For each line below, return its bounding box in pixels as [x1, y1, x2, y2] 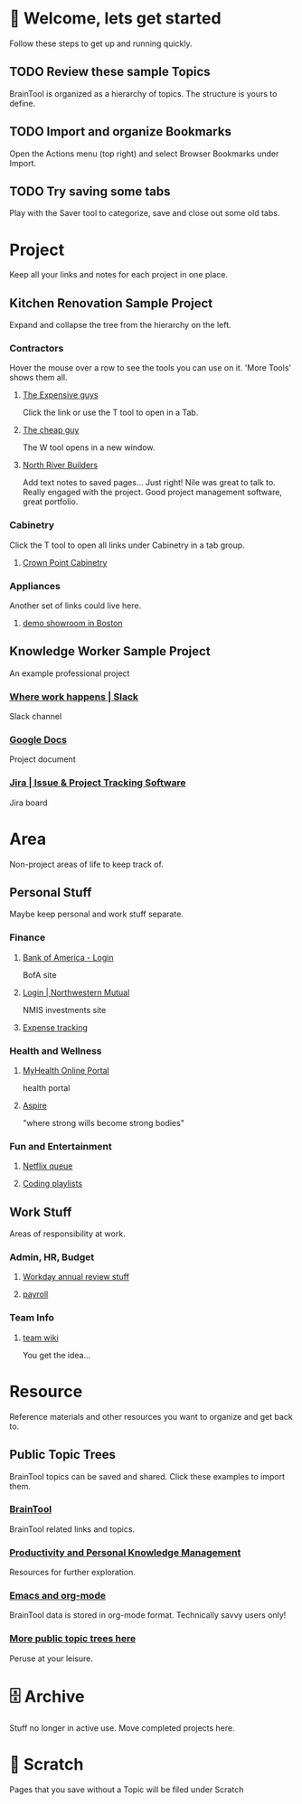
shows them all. [9, 372, 68, 383]
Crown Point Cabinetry [22, 557, 108, 568]
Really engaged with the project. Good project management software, [22, 487, 283, 498]
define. [9, 98, 36, 108]
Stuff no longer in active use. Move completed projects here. [9, 1722, 235, 1734]
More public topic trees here [9, 1632, 137, 1645]
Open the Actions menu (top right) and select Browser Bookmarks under [9, 148, 279, 159]
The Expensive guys [22, 390, 99, 400]
